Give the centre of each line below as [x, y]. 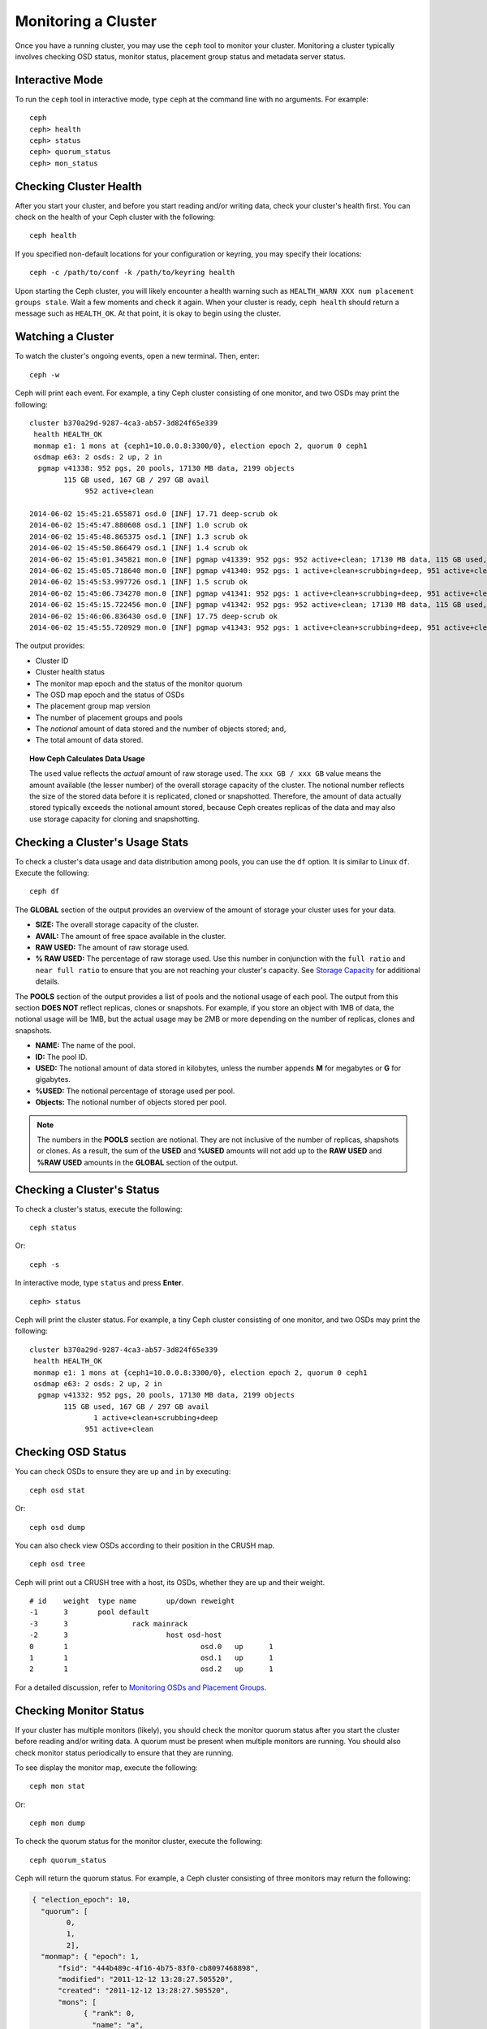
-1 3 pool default [90, 1612]
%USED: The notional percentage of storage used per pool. [135, 1091]
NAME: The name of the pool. [85, 1045]
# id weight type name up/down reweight [132, 1601]
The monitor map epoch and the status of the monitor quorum [139, 683]
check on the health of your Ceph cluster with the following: [115, 217]
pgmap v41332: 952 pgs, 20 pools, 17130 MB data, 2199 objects [166, 1395]
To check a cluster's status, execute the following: [99, 1208]
